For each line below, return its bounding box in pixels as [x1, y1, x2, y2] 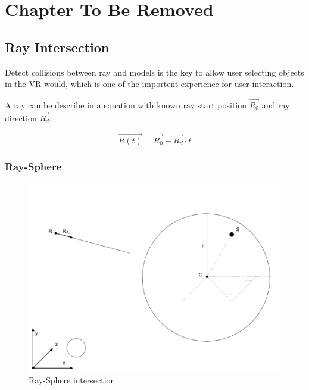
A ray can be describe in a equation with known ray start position [5, 98, 247, 111]
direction [5, 111, 37, 124]
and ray [261, 98, 290, 111]
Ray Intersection [5, 38, 110, 56]
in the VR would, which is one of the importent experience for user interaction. [5, 77, 294, 90]
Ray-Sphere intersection [29, 374, 116, 386]
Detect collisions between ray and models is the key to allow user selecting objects [5, 65, 304, 78]
